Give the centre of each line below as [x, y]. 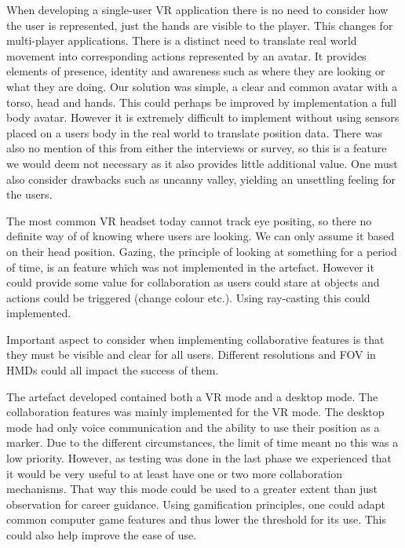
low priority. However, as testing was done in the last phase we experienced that [199, 458]
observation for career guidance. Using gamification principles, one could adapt [196, 504]
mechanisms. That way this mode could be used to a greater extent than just [192, 489]
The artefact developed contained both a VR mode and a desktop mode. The [192, 396]
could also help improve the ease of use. [102, 535]
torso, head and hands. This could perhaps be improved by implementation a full [202, 102]
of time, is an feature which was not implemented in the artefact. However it [190, 267]
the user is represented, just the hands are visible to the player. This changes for [200, 25]
